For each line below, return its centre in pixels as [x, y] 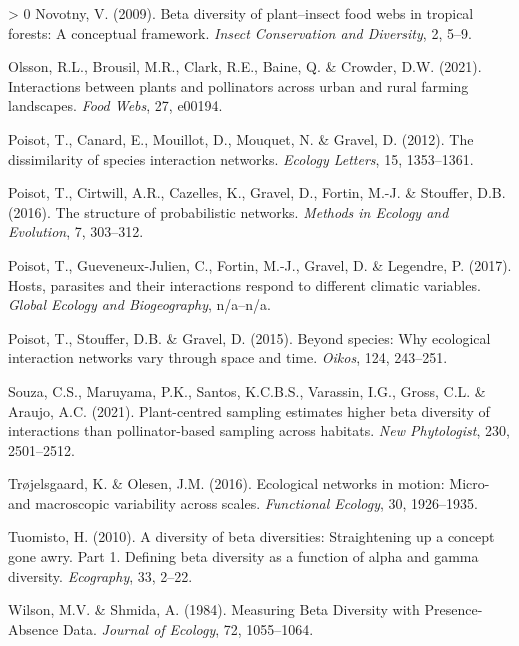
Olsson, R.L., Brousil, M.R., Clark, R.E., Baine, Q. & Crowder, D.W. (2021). [245, 66]
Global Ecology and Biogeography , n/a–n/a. [140, 304]
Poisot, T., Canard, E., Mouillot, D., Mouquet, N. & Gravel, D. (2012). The [241, 138]
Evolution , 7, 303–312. [76, 231]
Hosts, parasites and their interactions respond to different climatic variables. [244, 284]
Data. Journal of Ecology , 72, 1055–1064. [188, 628]
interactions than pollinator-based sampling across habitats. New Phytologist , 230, [259, 430]
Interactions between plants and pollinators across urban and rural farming [238, 85]
